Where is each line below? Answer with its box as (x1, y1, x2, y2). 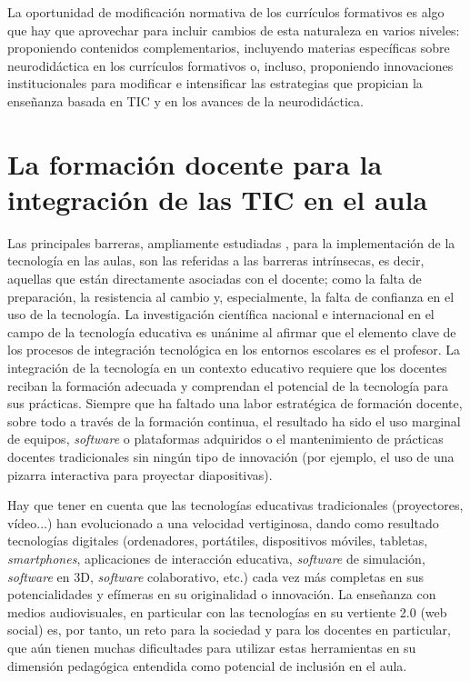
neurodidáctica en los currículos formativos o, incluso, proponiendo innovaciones (7, 55, 454, 75)
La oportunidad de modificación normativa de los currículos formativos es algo (7, 3, 445, 21)
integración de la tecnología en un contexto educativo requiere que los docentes (7, 358, 447, 377)
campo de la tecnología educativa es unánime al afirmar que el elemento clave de (7, 322, 456, 341)
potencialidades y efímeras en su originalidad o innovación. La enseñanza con (7, 585, 436, 604)
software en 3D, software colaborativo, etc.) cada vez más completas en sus (7, 566, 425, 586)
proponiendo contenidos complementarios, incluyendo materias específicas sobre (7, 38, 450, 57)
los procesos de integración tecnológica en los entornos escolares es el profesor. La (7, 340, 461, 359)
